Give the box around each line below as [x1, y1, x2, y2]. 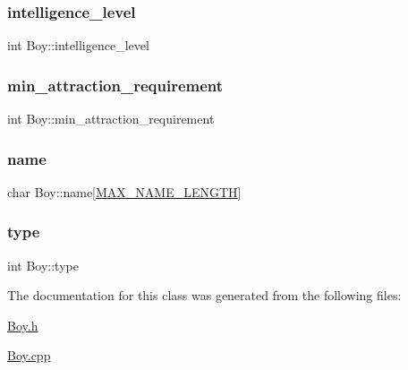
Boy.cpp [7, 346, 51, 365]
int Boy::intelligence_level [7, 36, 149, 55]
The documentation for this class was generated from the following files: [7, 286, 402, 305]
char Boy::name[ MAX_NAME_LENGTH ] [7, 182, 242, 201]
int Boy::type [7, 255, 79, 274]
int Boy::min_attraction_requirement [7, 109, 215, 128]
